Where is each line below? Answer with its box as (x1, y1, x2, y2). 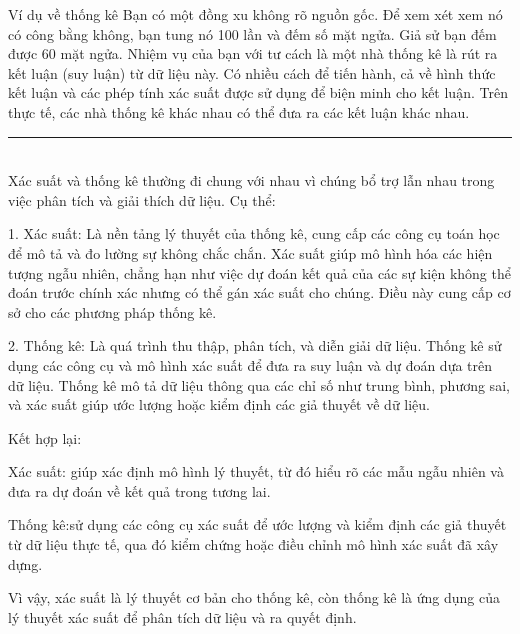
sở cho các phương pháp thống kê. (8, 301, 217, 322)
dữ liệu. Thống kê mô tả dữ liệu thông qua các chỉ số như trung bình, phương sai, (8, 374, 510, 395)
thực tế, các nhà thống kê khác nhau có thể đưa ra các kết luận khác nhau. (8, 101, 470, 122)
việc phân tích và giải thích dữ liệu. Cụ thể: (8, 189, 276, 210)
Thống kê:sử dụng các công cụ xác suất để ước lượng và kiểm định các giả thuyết (8, 514, 507, 535)
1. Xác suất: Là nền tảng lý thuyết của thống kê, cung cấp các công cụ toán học (8, 223, 500, 244)
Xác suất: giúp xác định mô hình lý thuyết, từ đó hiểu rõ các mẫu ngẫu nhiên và (8, 461, 504, 482)
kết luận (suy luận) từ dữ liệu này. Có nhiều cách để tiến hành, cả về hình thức (8, 62, 496, 83)
